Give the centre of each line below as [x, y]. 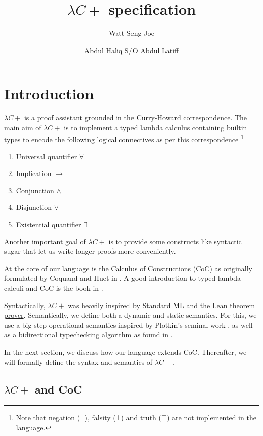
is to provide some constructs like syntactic [175, 241]
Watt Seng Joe [131, 33]
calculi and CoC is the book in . [54, 288]
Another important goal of [45, 241]
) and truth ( [141, 418]
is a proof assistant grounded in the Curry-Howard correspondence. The [136, 118]
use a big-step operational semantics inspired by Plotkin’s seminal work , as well [128, 324]
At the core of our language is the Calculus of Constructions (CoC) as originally [128, 268]
